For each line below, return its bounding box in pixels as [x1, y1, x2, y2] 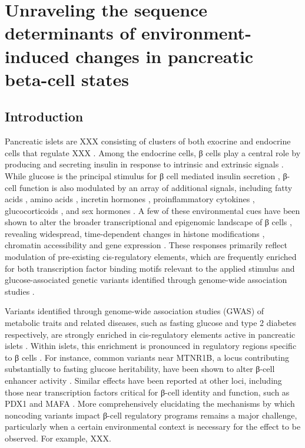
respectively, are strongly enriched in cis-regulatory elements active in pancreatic [5, 328, 296, 340]
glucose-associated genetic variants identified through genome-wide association [5, 274, 287, 286]
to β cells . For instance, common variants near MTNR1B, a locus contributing [5, 351, 289, 363]
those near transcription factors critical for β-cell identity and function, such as [5, 386, 290, 398]
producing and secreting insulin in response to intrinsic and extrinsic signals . [5, 158, 284, 170]
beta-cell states [5, 67, 129, 91]
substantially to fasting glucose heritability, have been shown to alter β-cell [5, 363, 275, 375]
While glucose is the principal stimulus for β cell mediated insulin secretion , [5, 169, 280, 182]
